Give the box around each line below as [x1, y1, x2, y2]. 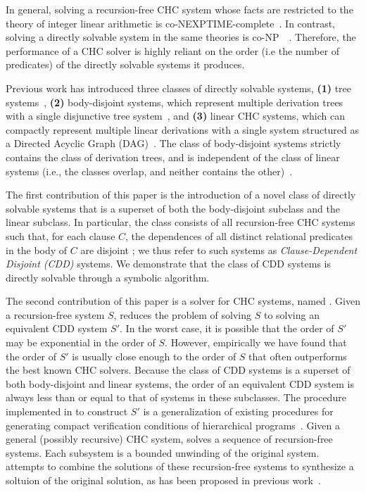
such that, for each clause [6, 228, 115, 243]
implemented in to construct [6, 404, 128, 419]
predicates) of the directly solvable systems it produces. [6, 57, 245, 72]
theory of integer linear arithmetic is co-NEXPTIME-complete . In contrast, [6, 15, 335, 30]
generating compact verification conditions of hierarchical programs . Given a [6, 417, 340, 432]
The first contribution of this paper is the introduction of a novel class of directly [6, 187, 356, 202]
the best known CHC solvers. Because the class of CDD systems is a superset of [6, 362, 351, 377]
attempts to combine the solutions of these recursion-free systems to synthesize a [6, 459, 354, 474]
